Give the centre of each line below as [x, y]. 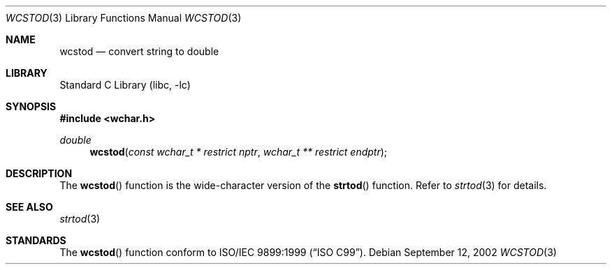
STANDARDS [36, 240]
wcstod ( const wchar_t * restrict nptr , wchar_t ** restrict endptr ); [239, 152]
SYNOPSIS [31, 106]
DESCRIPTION [39, 173]
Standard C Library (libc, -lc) [125, 85]
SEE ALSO [29, 207]
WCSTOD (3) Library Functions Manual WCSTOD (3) [124, 18]
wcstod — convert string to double [139, 51]
